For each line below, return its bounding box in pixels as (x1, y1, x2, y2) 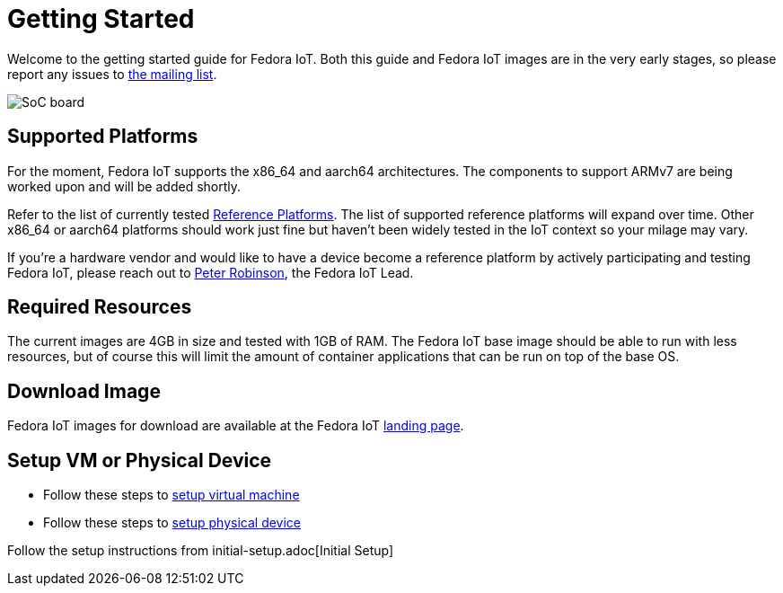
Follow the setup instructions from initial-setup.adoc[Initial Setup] (7, 543, 394, 559)
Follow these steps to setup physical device (43, 515, 302, 531)
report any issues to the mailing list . (7, 66, 217, 82)
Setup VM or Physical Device (7, 448, 272, 472)
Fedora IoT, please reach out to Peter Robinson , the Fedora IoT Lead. (7, 264, 414, 280)
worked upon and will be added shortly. (7, 178, 242, 194)
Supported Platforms (7, 125, 198, 148)
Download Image (7, 379, 161, 403)
